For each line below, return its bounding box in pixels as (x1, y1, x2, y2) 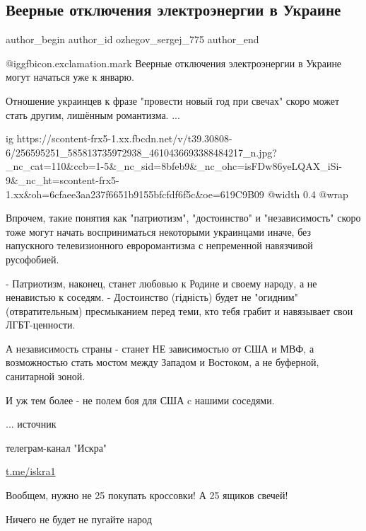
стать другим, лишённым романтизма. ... (6, 107, 180, 122)
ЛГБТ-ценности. (6, 317, 76, 332)
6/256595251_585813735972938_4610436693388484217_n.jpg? (6, 144, 277, 159)
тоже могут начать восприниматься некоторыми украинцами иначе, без (6, 224, 311, 239)
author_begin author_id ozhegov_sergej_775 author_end (6, 32, 259, 47)
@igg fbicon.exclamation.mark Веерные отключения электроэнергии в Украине (6, 55, 342, 70)
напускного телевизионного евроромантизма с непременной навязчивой (6, 238, 313, 253)
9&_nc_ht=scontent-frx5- (6, 172, 119, 187)
